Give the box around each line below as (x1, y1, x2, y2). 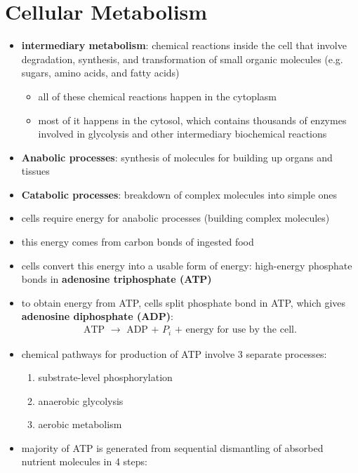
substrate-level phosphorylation (38, 370, 173, 385)
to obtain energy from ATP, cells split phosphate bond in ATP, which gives (21, 295, 346, 309)
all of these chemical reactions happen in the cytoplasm (38, 88, 277, 103)
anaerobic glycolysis (38, 393, 124, 408)
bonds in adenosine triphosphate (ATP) (21, 272, 212, 286)
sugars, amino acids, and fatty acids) (21, 65, 180, 80)
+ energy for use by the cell (174, 325, 294, 335)
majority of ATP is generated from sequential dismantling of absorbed (21, 440, 324, 455)
